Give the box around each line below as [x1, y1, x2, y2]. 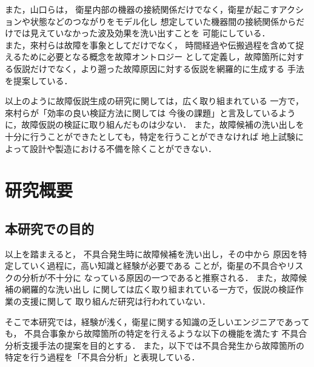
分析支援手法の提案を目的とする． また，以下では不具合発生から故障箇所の [5, 339, 304, 351]
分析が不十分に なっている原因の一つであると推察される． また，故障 [21, 271, 299, 283]
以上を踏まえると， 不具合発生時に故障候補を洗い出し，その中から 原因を [5, 247, 299, 260]
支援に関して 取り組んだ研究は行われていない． [21, 295, 211, 308]
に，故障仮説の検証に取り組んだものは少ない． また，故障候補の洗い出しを [5, 118, 304, 131]
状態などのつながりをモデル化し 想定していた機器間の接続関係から [30, 15, 296, 27]
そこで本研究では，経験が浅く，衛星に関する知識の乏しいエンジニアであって [5, 315, 310, 328]
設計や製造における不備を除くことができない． [29, 142, 216, 154]
